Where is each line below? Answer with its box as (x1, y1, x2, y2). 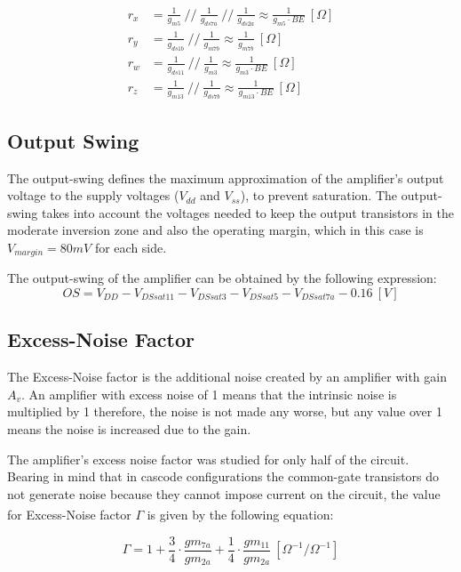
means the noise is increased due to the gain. (7, 419, 251, 438)
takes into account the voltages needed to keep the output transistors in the (41, 203, 454, 222)
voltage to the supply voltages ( (7, 186, 179, 205)
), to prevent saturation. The (240, 186, 398, 205)
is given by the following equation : (147, 504, 334, 523)
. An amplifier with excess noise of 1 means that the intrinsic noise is (21, 384, 397, 403)
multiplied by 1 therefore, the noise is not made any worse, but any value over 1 (7, 402, 442, 421)
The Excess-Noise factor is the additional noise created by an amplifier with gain (7, 367, 447, 386)
